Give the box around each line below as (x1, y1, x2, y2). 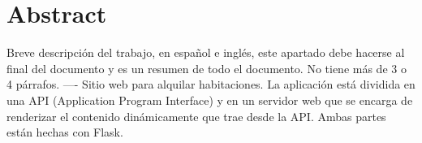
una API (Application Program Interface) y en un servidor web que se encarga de (6, 91, 413, 108)
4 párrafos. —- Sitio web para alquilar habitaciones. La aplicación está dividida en (6, 76, 416, 93)
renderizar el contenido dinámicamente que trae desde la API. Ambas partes (6, 107, 386, 124)
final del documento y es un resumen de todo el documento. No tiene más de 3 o (6, 59, 407, 76)
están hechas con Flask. (6, 123, 123, 141)
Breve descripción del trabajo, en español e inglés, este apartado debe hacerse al (6, 44, 405, 61)
